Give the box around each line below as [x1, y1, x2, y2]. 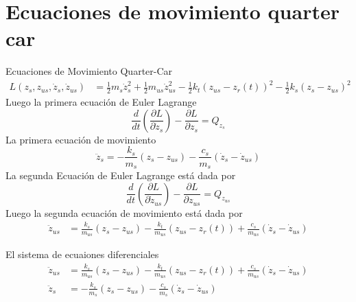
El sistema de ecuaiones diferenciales [5, 247, 159, 262]
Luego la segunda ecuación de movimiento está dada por [5, 205, 243, 220]
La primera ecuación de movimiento [5, 132, 156, 146]
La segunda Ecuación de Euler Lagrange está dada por [5, 167, 236, 182]
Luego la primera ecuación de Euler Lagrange [5, 95, 197, 109]
